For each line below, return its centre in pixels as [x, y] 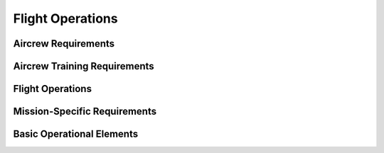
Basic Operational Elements [76, 134]
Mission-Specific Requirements [85, 112]
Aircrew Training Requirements [84, 66]
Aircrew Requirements [64, 44]
